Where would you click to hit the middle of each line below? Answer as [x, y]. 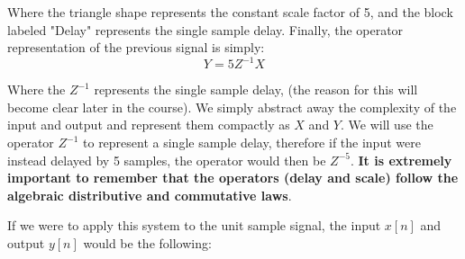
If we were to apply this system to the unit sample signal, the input [194, 225]
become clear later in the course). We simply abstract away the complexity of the [232, 107]
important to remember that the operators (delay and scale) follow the [233, 178]
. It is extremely [401, 160]
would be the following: [147, 243]
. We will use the [387, 125]
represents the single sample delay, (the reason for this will [256, 89]
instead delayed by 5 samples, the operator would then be [167, 160]
